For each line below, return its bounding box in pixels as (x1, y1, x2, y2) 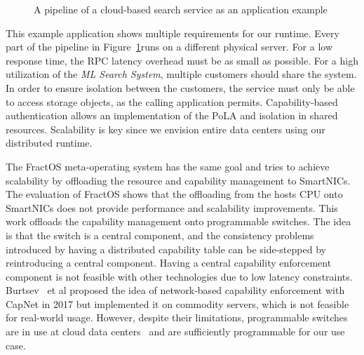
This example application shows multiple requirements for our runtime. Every (6, 25, 339, 40)
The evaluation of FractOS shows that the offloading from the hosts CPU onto (6, 187, 343, 201)
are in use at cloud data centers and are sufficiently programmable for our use (6, 324, 345, 339)
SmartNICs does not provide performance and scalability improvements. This (6, 200, 338, 215)
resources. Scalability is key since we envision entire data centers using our (6, 121, 325, 136)
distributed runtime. (6, 135, 93, 150)
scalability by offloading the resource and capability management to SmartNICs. (6, 173, 351, 187)
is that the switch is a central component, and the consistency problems (6, 227, 314, 242)
